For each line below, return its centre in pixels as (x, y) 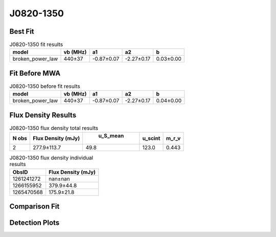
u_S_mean (111, 136)
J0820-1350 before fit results (45, 86)
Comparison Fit (34, 207)
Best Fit (22, 31)
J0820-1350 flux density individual (51, 158)
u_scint (151, 138)
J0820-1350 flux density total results (54, 128)
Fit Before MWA (35, 73)
